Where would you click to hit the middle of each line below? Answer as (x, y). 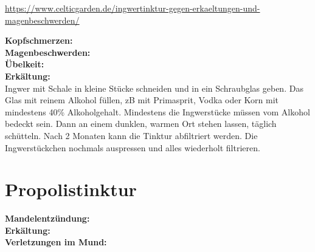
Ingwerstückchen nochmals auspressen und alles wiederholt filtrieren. (133, 147)
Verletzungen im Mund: (56, 242)
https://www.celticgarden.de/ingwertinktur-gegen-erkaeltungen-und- (133, 8)
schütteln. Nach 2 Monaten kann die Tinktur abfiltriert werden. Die (131, 135)
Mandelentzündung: (47, 218)
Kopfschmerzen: (39, 40)
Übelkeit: (25, 64)
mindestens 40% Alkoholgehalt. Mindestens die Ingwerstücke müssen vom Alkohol (157, 111)
